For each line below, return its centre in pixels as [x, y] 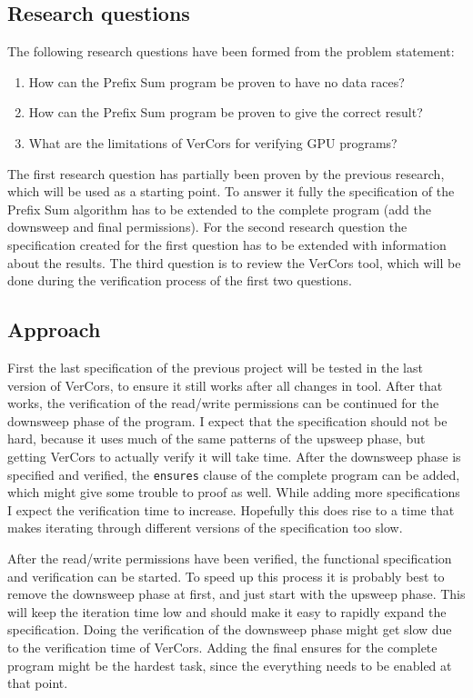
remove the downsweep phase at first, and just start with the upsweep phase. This [236, 594]
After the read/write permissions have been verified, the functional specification [230, 558]
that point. [38, 683]
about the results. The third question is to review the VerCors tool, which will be [234, 262]
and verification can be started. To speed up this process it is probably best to [226, 576]
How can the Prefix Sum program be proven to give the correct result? [226, 112]
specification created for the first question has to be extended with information [227, 244]
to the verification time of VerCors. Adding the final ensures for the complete [222, 647]
